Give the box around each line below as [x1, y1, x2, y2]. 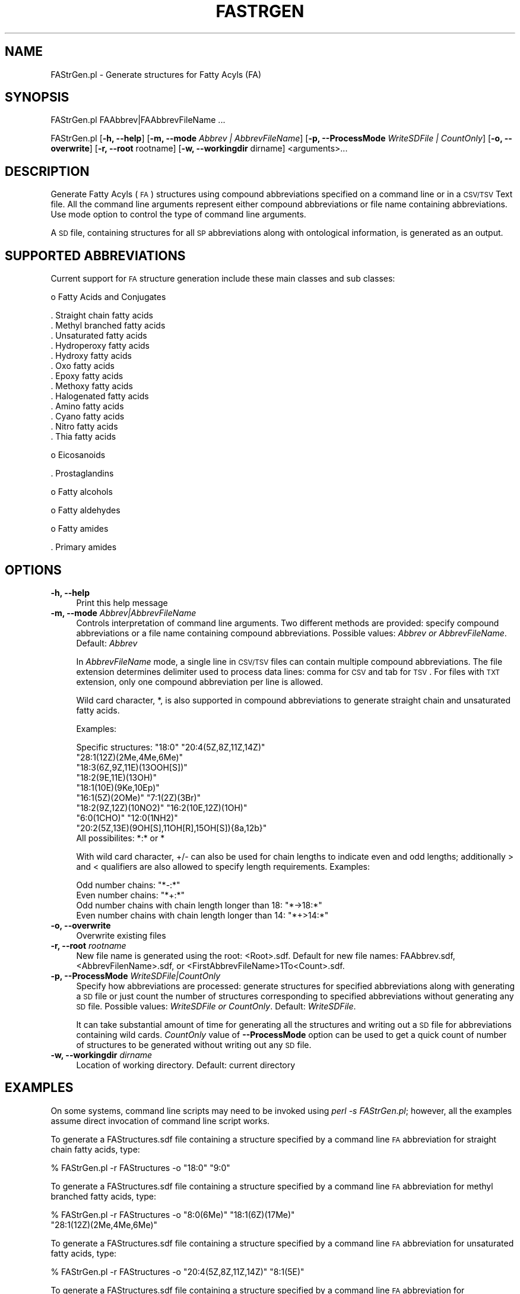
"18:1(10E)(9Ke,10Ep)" [76, 782, 160, 793]
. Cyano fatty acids [50, 411, 125, 422]
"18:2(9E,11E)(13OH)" [76, 772, 157, 782]
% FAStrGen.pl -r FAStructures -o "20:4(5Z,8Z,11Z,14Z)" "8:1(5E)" [50, 1266, 305, 1277]
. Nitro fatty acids [50, 421, 118, 432]
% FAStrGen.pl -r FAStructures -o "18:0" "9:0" [50, 1162, 230, 1173]
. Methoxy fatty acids [50, 381, 133, 392]
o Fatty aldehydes [50, 505, 121, 516]
